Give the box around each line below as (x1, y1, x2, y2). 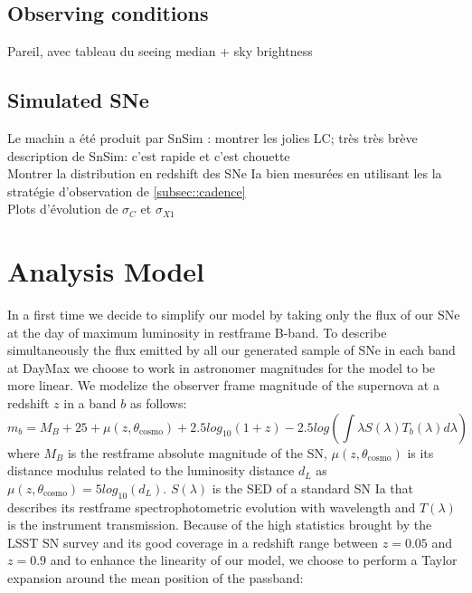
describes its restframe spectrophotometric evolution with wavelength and (7, 497, 416, 516)
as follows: (129, 394, 187, 413)
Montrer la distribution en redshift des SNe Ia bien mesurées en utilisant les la (7, 164, 442, 183)
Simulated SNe (7, 86, 149, 114)
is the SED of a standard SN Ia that (212, 478, 414, 497)
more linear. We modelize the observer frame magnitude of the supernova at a (7, 376, 439, 395)
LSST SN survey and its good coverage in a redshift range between (7, 532, 379, 551)
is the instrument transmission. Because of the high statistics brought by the (7, 515, 432, 534)
